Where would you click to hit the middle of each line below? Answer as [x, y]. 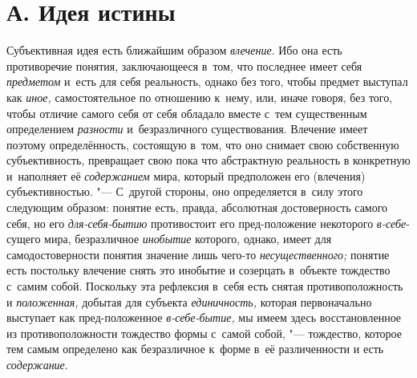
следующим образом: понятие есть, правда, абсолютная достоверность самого [197, 207]
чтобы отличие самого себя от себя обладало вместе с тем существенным [187, 113]
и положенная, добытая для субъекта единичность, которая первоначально [189, 301]
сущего [24, 239]
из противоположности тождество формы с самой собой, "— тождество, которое [204, 333]
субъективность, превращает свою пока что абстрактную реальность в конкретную [208, 160]
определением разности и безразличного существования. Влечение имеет [187, 129]
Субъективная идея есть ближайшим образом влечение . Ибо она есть [174, 50]
